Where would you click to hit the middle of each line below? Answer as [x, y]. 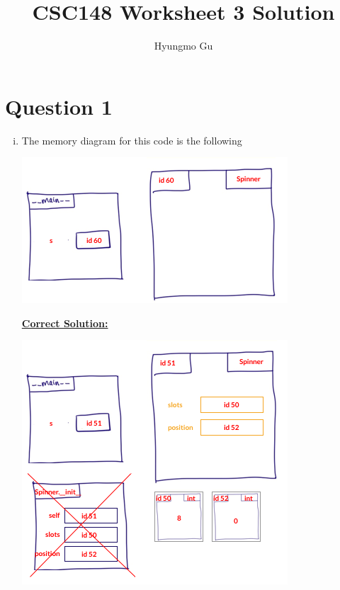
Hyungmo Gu [183, 46]
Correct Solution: [65, 323]
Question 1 [59, 106]
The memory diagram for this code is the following [132, 140]
